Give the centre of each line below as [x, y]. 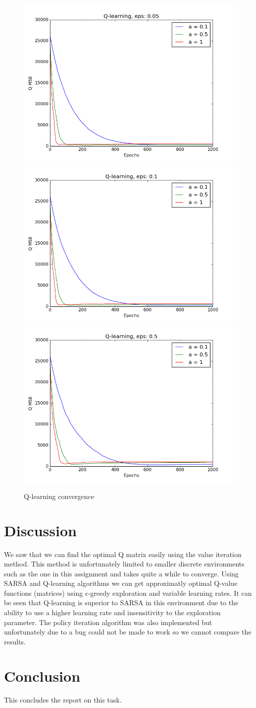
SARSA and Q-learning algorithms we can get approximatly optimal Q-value [121, 583]
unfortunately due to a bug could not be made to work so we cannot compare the [128, 632]
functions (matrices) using [44, 593]
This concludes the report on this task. [63, 699]
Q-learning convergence [59, 496]
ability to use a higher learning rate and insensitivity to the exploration [112, 612]
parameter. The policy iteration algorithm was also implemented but [108, 622]
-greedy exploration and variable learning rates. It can [170, 593]
